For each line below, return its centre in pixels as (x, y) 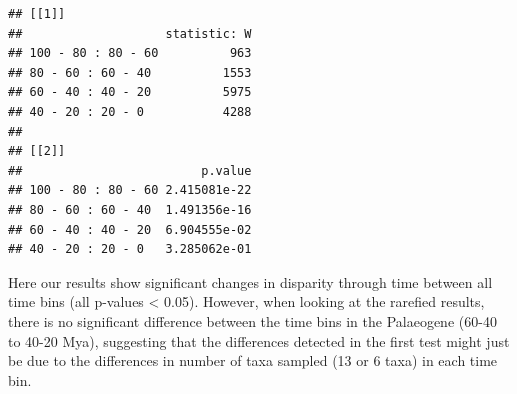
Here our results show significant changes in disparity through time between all (250, 281)
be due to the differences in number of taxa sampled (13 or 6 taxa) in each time (253, 360)
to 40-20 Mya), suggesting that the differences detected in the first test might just (259, 340)
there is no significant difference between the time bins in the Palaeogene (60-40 (252, 320)
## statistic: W (130, 33)
